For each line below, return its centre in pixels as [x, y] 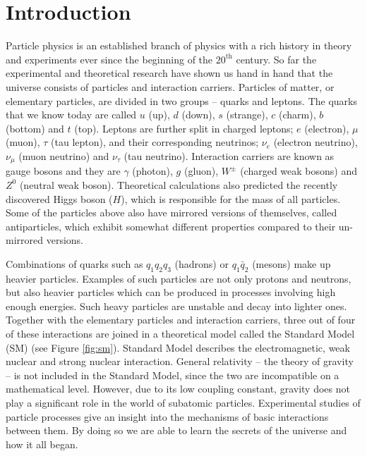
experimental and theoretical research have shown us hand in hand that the [169, 73]
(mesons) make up [291, 263]
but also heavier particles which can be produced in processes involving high [171, 292]
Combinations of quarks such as [74, 263]
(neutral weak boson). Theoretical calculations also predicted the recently [179, 184]
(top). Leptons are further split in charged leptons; [184, 128]
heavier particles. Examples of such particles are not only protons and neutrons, [179, 278]
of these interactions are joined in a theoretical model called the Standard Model [180, 334]
